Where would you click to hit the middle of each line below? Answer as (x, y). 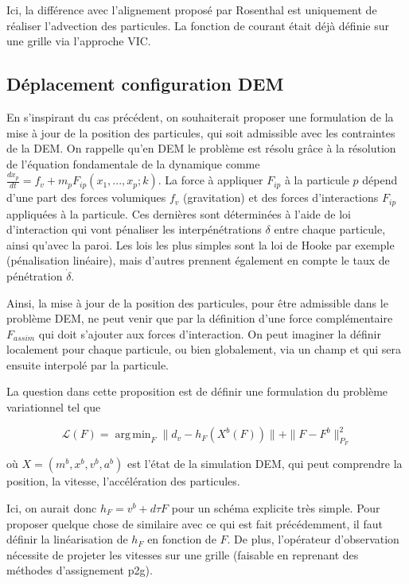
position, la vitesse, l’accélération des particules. (123, 481)
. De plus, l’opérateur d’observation (313, 539)
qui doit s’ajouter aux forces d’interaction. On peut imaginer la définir (210, 333)
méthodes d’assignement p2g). (80, 570)
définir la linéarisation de (67, 539)
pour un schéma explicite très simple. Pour (276, 507)
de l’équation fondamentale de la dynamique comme (133, 163)
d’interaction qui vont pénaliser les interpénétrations (134, 229)
